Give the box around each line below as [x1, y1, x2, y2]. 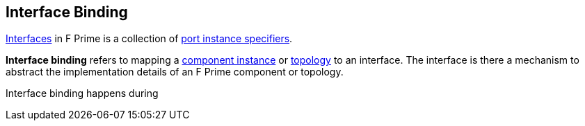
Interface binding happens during [6, 87, 159, 100]
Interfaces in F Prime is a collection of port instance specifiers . [6, 33, 293, 45]
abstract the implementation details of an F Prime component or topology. [6, 66, 344, 78]
